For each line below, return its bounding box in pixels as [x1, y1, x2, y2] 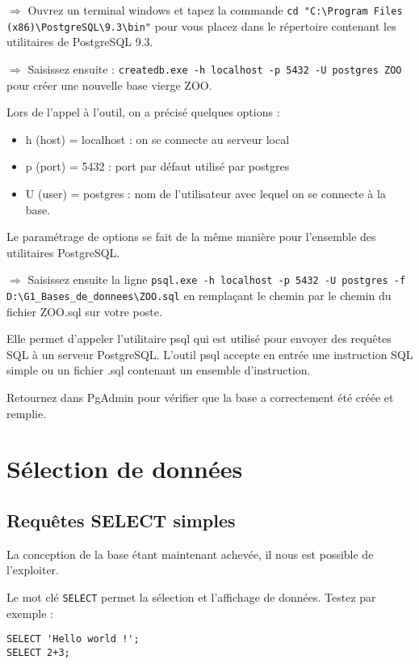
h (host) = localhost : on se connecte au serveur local [25, 130, 290, 147]
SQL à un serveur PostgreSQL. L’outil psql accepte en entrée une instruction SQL [6, 345, 413, 362]
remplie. [6, 404, 47, 421]
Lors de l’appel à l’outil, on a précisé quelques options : [6, 104, 280, 121]
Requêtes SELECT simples [6, 507, 236, 532]
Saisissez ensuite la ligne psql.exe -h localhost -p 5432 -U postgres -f [27, 271, 406, 288]
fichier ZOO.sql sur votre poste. [6, 302, 162, 319]
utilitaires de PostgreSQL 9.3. [6, 33, 153, 50]
